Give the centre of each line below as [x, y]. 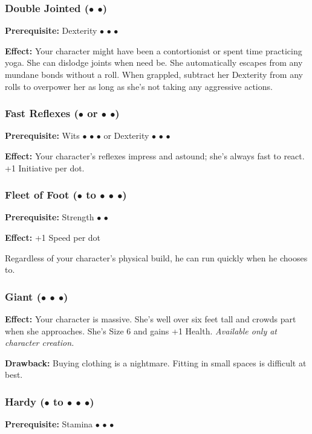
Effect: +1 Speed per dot [53, 237]
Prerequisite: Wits [42, 136]
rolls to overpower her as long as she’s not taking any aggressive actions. [139, 86]
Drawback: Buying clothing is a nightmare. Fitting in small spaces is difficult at [156, 362]
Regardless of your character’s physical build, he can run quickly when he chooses [156, 257]
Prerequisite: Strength [50, 217]
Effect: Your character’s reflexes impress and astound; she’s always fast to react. [155, 156]
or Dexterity [126, 136]
